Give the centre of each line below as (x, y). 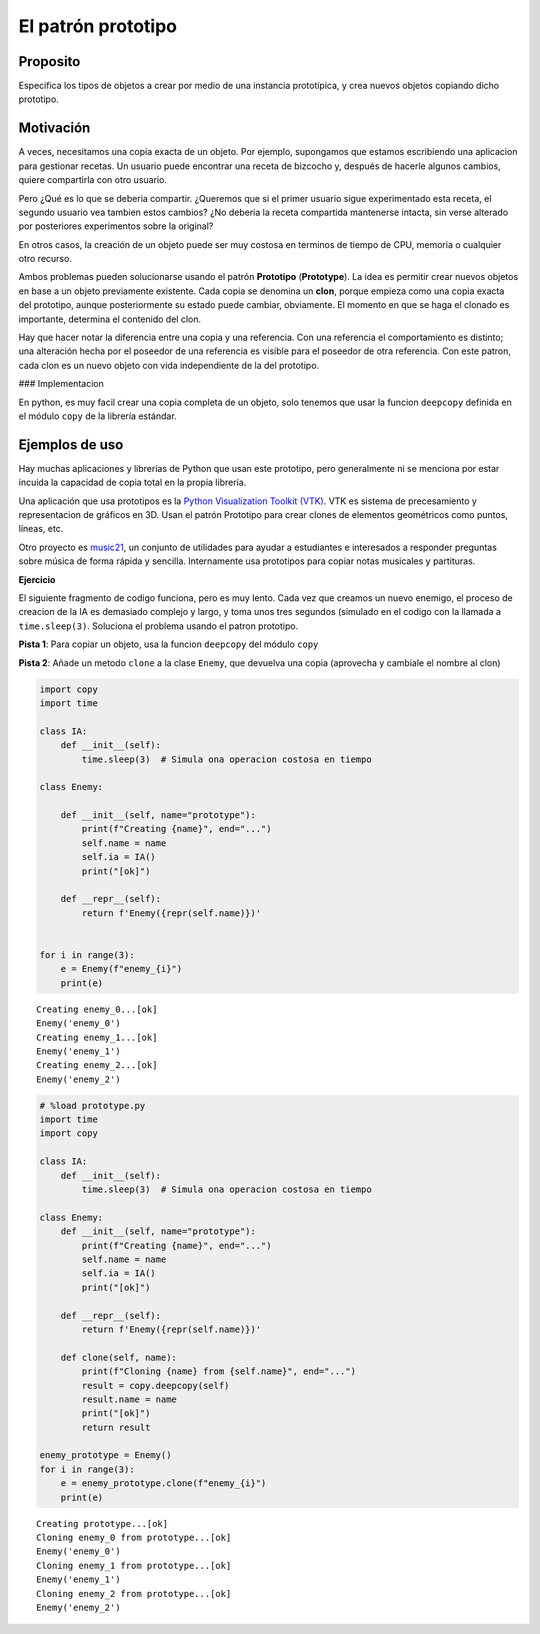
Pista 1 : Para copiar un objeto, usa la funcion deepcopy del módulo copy (168, 644)
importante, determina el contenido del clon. (110, 319)
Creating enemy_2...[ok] (97, 1065)
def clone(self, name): (118, 1357)
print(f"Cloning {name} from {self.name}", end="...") (219, 1371)
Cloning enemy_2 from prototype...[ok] (134, 1593)
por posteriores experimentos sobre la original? (116, 226)
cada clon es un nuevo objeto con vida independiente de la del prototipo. (169, 365)
